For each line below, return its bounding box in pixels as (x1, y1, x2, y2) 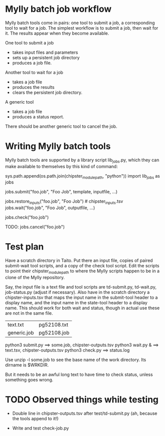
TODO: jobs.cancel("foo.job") (5, 224, 65, 230)
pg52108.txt (39, 322, 68, 328)
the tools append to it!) (12, 415, 59, 421)
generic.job (7, 329, 34, 336)
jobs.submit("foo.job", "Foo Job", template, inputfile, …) (5, 189, 118, 195)
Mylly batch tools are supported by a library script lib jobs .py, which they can (5, 157, 160, 164)
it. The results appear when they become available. (5, 30, 110, 36)
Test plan (5, 241, 44, 253)
